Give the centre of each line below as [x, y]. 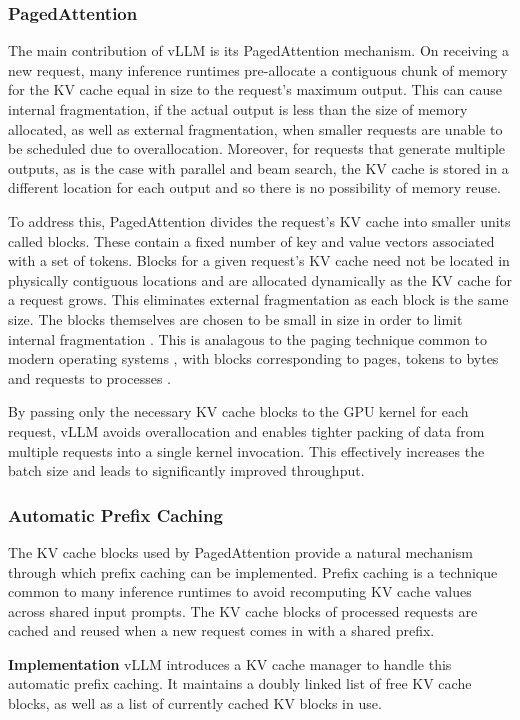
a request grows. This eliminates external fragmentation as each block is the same [258, 299]
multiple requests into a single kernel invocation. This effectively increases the [246, 450]
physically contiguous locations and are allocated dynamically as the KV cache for [260, 279]
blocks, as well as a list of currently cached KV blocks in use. [195, 703]
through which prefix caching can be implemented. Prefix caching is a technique [253, 571]
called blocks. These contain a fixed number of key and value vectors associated [251, 240]
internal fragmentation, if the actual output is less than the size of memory [238, 109]
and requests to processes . [90, 377]
